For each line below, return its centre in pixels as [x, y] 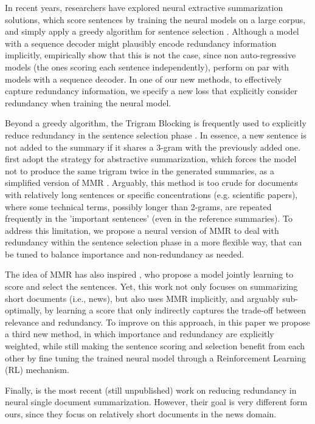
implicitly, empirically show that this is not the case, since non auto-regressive [151, 55]
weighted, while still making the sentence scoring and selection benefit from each [155, 346]
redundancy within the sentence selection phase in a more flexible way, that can [154, 242]
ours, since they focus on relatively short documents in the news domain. [141, 414]
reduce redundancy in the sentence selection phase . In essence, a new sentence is [156, 135]
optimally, [23, 310]
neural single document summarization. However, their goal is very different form [156, 402]
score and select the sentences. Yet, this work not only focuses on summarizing [151, 286]
